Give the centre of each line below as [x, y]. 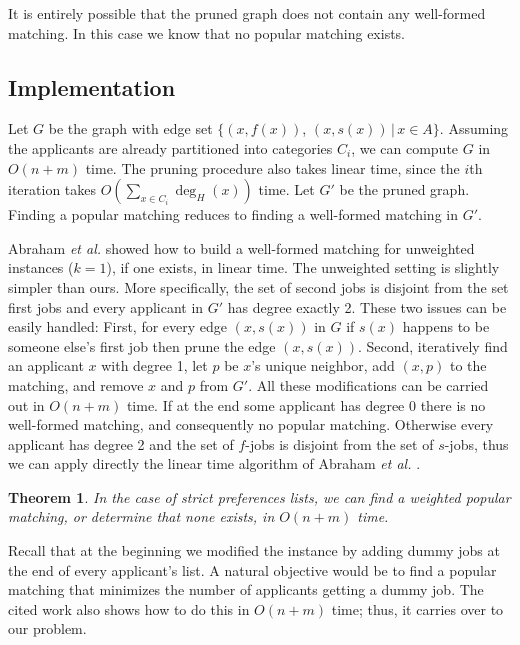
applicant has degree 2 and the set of [121, 443]
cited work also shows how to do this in [129, 608]
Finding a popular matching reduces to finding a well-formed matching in [233, 214]
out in [26, 404]
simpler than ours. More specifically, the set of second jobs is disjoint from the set [258, 286]
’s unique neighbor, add [323, 365]
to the [468, 365]
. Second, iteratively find [432, 345]
